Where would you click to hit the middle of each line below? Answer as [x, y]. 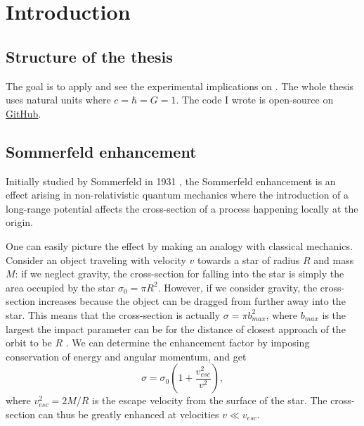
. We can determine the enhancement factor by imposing [188, 343]
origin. [19, 222]
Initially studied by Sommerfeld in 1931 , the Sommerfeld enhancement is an [171, 181]
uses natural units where [58, 100]
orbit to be [29, 343]
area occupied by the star [60, 287]
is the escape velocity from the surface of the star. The [210, 400]
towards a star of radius [248, 259]
